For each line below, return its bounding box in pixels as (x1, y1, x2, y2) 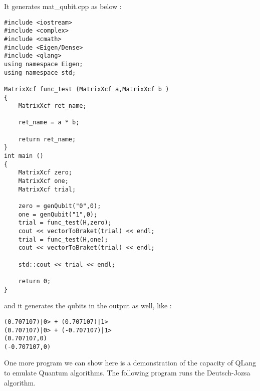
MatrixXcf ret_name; (18, 102, 87, 110)
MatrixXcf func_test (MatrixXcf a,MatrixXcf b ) (4, 85, 169, 93)
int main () (4, 152, 44, 160)
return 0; (18, 277, 51, 285)
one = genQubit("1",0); (18, 211, 98, 218)
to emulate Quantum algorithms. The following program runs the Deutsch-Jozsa (4, 367, 250, 378)
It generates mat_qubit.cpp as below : (4, 1, 122, 11)
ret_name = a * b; (18, 119, 80, 126)
